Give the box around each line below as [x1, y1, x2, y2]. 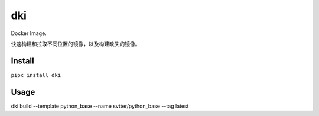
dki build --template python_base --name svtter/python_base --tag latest [11, 102, 189, 109]
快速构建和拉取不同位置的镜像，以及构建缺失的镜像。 [11, 40, 141, 47]
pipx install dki [11, 72, 61, 78]
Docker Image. [11, 30, 47, 37]
